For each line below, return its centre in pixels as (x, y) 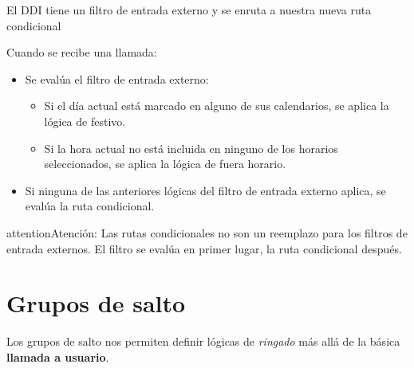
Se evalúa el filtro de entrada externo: (117, 78)
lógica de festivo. (85, 121)
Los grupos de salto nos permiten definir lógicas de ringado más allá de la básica (203, 341)
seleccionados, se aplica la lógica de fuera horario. (165, 164)
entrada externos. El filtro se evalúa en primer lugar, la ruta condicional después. (204, 248)
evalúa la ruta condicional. (90, 206)
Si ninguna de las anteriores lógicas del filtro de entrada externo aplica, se (205, 190)
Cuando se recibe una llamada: (82, 52)
